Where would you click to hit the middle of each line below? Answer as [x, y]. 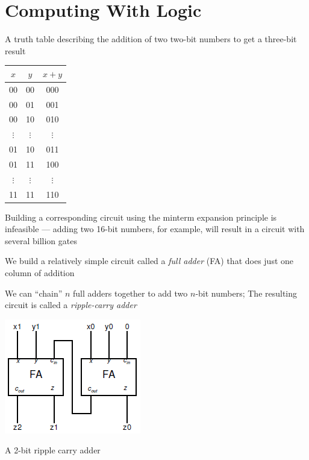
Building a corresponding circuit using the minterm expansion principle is [141, 217]
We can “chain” [34, 293]
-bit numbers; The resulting [246, 293]
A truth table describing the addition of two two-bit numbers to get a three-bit [151, 39]
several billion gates [41, 240]
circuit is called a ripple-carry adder [71, 305]
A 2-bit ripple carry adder [53, 450]
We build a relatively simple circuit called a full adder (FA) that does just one [149, 261]
